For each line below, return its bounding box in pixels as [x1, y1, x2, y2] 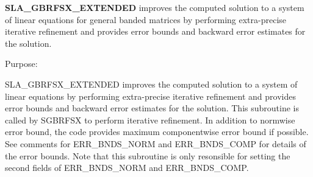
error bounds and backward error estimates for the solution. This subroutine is [5, 102, 299, 114]
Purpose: [5, 57, 38, 70]
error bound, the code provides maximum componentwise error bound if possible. [5, 125, 309, 138]
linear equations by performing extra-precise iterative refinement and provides [5, 89, 296, 102]
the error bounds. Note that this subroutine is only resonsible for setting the [5, 149, 290, 162]
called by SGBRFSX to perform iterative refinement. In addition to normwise [5, 113, 295, 126]
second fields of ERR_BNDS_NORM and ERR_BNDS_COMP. [5, 161, 249, 174]
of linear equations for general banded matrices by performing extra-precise [5, 13, 287, 26]
